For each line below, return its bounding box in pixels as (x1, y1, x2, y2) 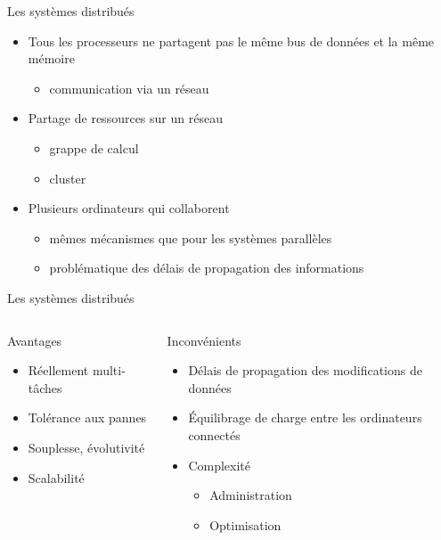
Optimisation (209, 515, 282, 534)
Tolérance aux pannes (28, 408, 147, 427)
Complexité (188, 455, 250, 474)
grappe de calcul (49, 138, 139, 157)
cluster (49, 168, 86, 187)
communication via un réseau (49, 78, 209, 97)
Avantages (7, 331, 62, 349)
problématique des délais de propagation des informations (49, 258, 364, 277)
